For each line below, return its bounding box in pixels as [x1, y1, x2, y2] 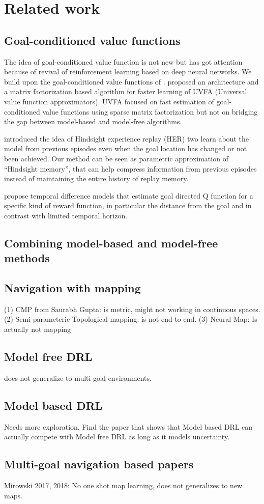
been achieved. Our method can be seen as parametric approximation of [4, 153, 228, 163]
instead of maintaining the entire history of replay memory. [4, 173, 189, 184]
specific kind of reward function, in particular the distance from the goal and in [4, 200, 252, 211]
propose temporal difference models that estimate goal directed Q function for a [4, 190, 253, 201]
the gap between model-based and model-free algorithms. [4, 116, 182, 127]
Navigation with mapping [4, 280, 141, 296]
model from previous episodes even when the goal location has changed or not [4, 143, 247, 154]
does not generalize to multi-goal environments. [4, 372, 152, 383]
